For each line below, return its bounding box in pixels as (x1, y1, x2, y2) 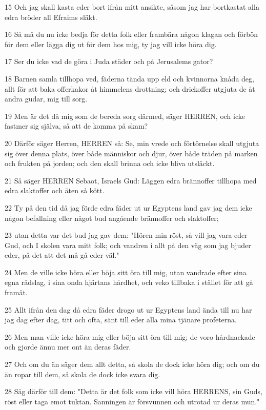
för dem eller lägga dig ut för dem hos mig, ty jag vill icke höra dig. (5, 38, 217, 49)
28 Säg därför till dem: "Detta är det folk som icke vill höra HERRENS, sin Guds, (5, 386, 262, 397)
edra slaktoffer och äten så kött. (5, 185, 105, 196)
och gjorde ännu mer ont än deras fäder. (5, 341, 131, 352)
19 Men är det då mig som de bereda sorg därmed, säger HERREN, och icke (5, 110, 245, 121)
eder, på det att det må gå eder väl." (5, 250, 119, 260)
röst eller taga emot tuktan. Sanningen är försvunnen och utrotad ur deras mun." (5, 396, 260, 406)
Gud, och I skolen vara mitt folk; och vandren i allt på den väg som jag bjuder (5, 239, 251, 250)
